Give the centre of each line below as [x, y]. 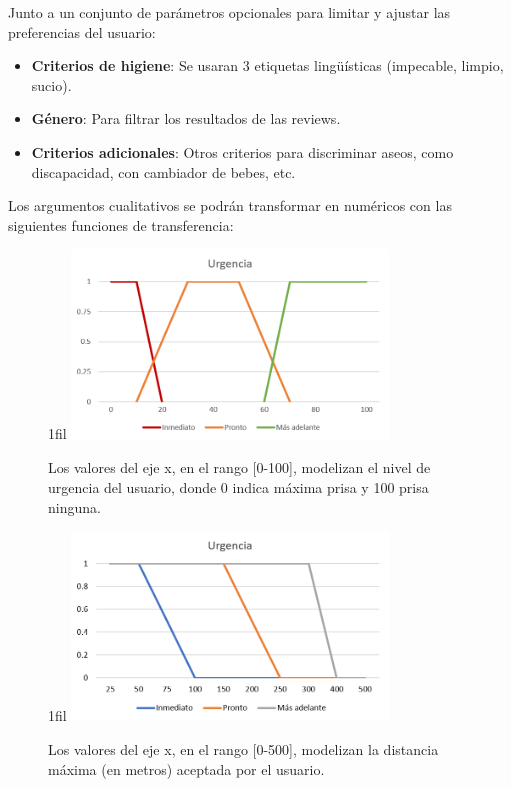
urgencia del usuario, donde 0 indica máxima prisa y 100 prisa [238, 486]
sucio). [51, 84]
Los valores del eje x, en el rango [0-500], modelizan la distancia [243, 749]
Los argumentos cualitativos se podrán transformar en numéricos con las [230, 205]
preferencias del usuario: [82, 31]
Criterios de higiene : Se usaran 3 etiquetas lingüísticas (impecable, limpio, [267, 65]
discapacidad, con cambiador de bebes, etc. [163, 171]
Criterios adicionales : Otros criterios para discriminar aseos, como [242, 151]
